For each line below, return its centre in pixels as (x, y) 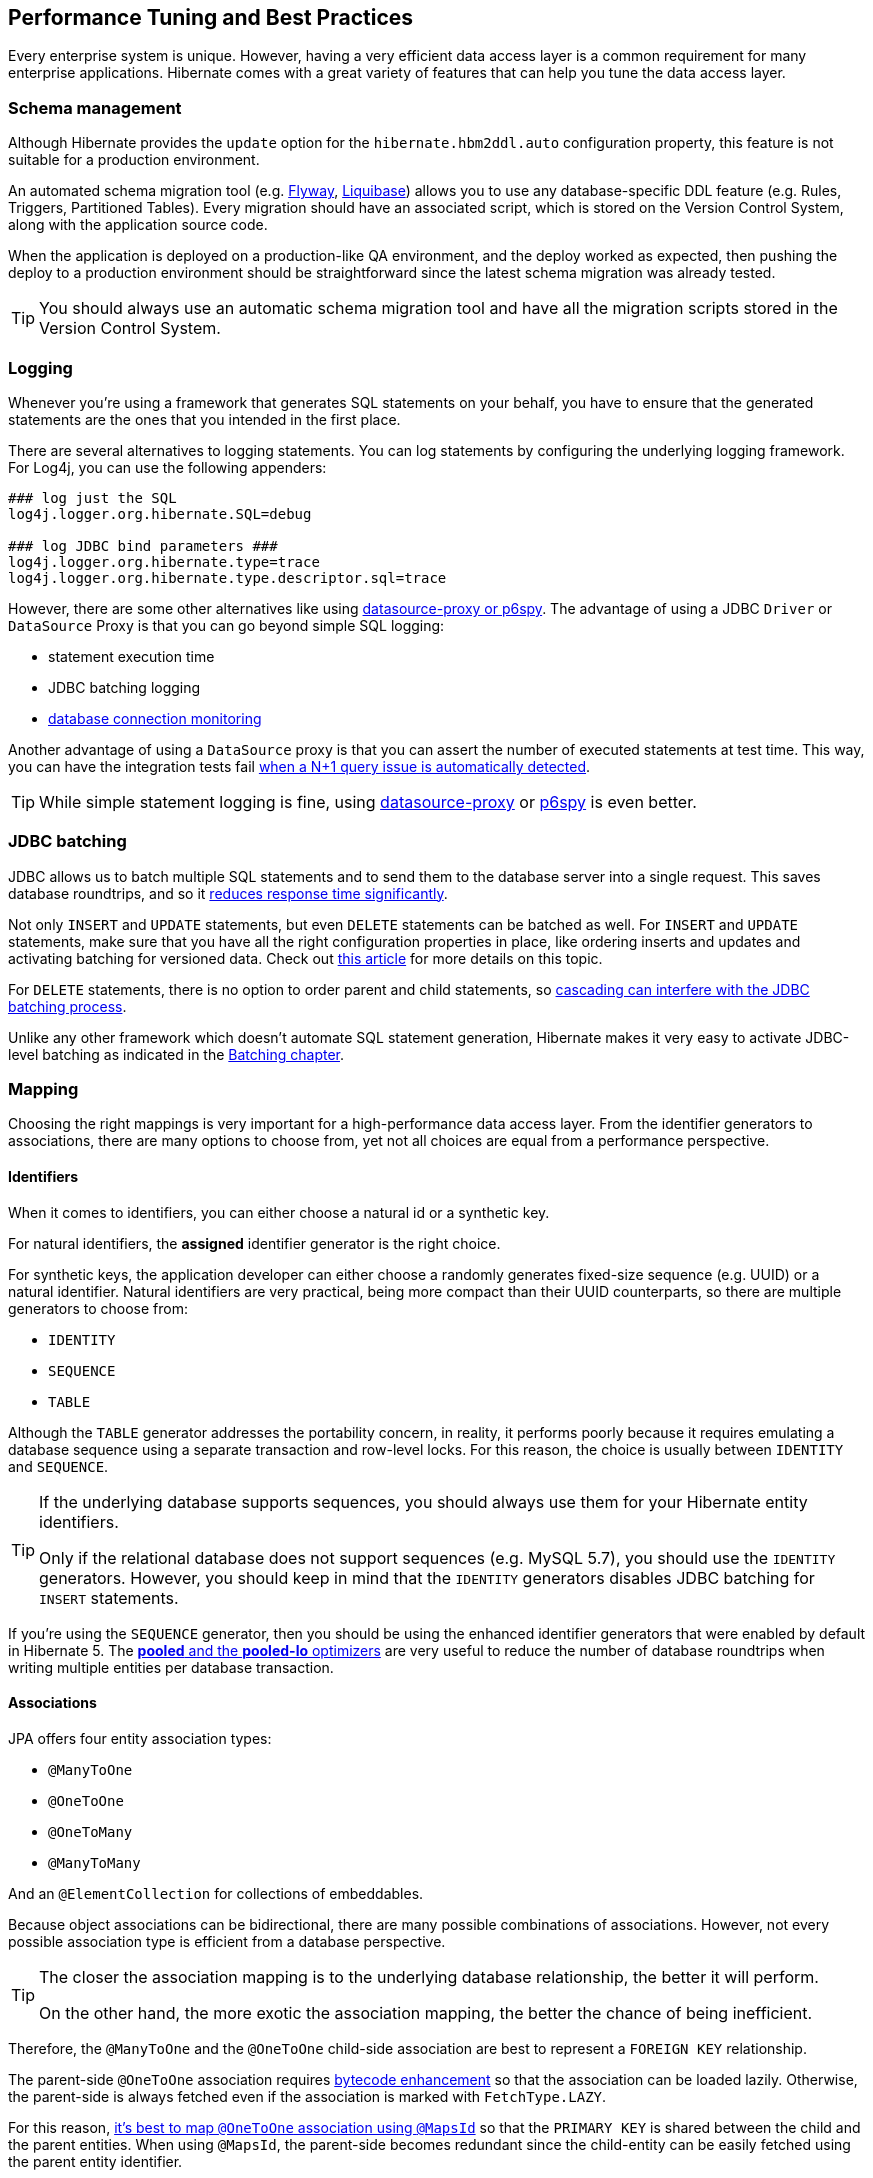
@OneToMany (90, 1831)
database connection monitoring (155, 718)
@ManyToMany (94, 1862)
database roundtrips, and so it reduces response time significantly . (228, 893)
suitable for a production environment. (134, 160)
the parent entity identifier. (95, 2161)
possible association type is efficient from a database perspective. (227, 1941)
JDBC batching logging (124, 687)
